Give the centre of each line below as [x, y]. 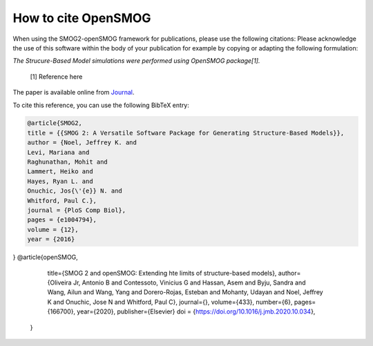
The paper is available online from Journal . [74, 93]
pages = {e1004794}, [62, 220]
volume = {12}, [53, 229]
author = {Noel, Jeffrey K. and [82, 143]
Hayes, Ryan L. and [60, 181]
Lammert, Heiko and [60, 172]
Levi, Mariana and [58, 152]
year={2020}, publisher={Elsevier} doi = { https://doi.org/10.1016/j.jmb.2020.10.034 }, [196, 311]
